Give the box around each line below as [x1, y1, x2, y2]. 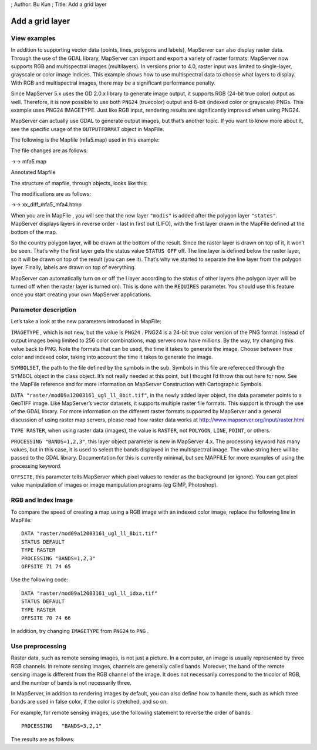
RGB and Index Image [11, 496, 73, 504]
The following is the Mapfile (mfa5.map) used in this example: [11, 136, 160, 143]
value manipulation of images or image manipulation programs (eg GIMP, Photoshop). [11, 481, 218, 488]
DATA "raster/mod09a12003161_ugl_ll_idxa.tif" [21, 590, 158, 597]
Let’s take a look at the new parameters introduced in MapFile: [11, 318, 161, 325]
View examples [11, 34, 56, 42]
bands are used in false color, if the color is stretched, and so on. [11, 698, 168, 705]
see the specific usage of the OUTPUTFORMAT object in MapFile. [11, 125, 164, 132]
